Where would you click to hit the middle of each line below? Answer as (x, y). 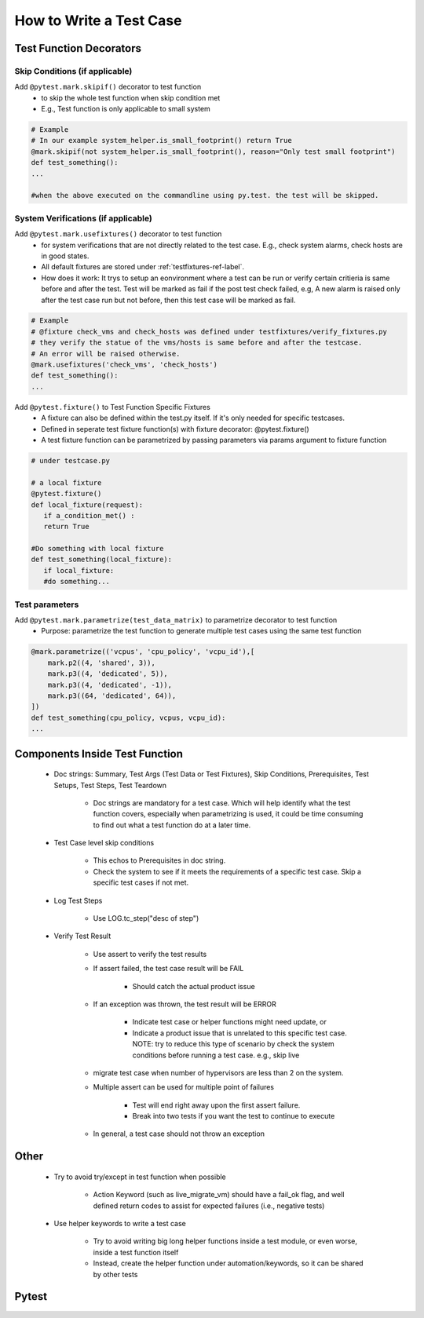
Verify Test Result (82, 936)
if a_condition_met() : (89, 515)
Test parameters (47, 604)
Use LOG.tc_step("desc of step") (146, 918)
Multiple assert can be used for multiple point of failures (184, 1087)
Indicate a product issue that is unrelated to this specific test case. (239, 1033)
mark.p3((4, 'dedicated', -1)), (110, 685)
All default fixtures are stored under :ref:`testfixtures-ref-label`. (143, 267)
